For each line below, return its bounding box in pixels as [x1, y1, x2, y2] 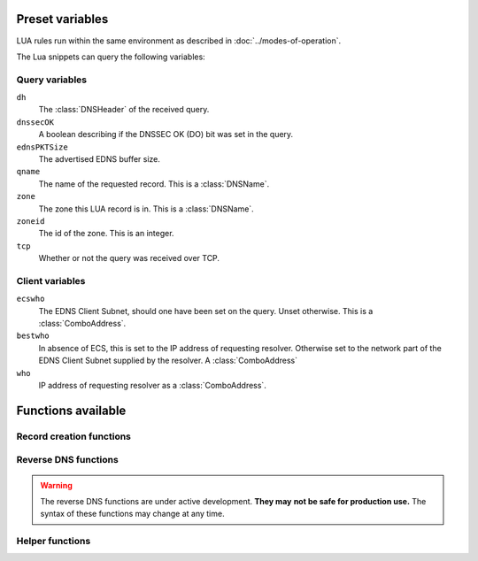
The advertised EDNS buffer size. [38, 154, 161, 164]
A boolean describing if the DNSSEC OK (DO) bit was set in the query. [38, 129, 294, 140]
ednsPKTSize [16, 142, 68, 152]
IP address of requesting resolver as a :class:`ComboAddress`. [38, 380, 267, 390]
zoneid [16, 216, 45, 226]
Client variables [16, 274, 86, 287]
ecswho [16, 294, 45, 304]
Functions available [16, 403, 127, 418]
